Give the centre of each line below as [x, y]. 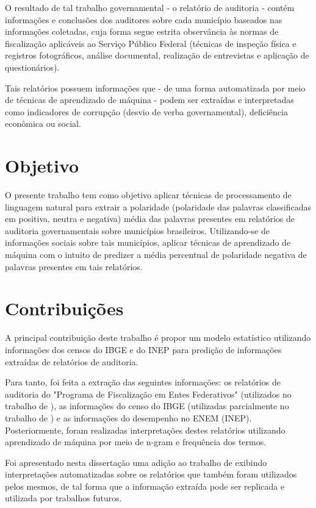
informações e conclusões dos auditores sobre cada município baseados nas [144, 19]
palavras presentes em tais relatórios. [74, 266]
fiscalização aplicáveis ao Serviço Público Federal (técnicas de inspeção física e [151, 43]
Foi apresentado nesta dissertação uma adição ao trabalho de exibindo [136, 462]
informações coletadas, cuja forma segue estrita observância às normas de [142, 31]
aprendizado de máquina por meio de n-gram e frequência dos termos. [136, 442]
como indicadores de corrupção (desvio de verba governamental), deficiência [146, 111]
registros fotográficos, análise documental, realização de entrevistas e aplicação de [157, 55]
